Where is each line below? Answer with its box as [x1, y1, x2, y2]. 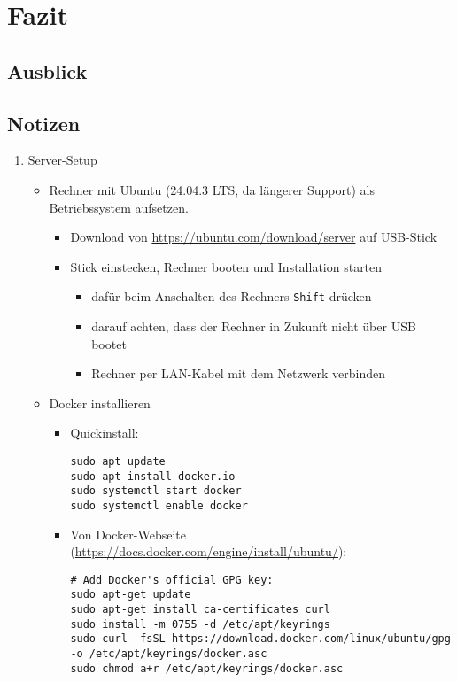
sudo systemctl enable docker [70, 499, 248, 512]
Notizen [7, 109, 81, 136]
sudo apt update [70, 454, 166, 468]
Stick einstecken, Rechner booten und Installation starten [70, 257, 383, 275]
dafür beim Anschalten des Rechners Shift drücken [91, 287, 372, 306]
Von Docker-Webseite [70, 524, 186, 543]
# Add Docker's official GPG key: [70, 573, 274, 586]
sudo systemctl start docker [70, 484, 242, 498]
